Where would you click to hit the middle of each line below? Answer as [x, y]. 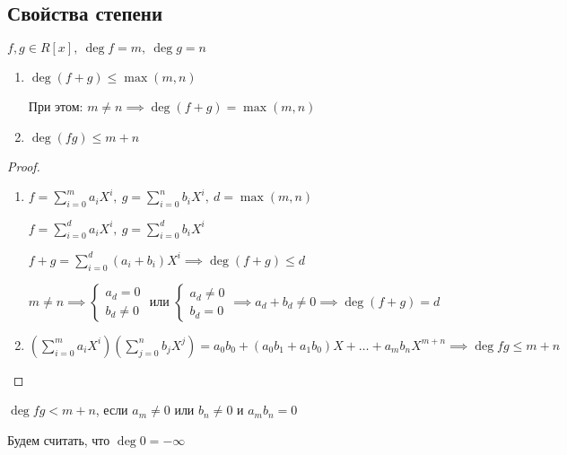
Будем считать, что [59, 439]
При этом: [56, 106]
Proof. [24, 166]
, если [112, 410]
